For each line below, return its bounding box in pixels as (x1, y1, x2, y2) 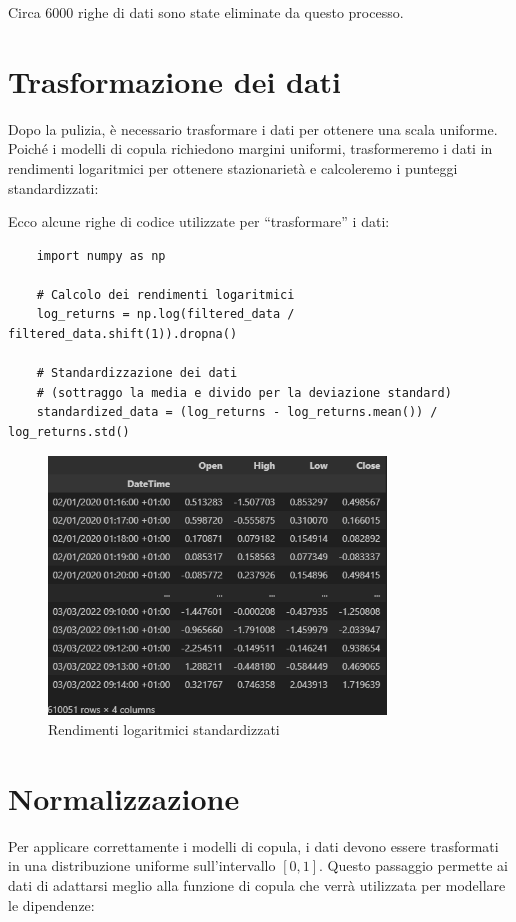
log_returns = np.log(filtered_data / (36, 307, 295, 322)
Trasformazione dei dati (8, 60, 342, 101)
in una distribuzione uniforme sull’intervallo (8, 855, 276, 876)
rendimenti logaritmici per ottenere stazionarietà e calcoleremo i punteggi (8, 157, 458, 178)
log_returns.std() (8, 425, 130, 440)
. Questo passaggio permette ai (319, 855, 508, 876)
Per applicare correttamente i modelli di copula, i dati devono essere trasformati (8, 835, 499, 856)
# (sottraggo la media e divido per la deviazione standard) (36, 385, 452, 400)
